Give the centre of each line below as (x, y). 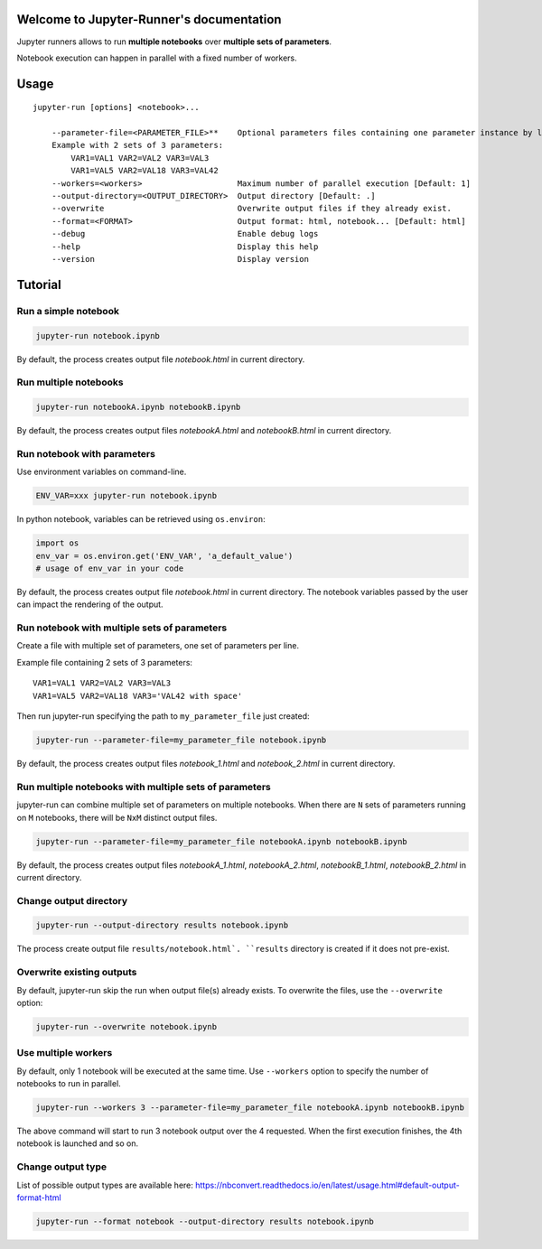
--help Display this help (185, 247)
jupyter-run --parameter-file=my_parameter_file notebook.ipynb (181, 740)
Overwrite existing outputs (77, 973)
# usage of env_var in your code (110, 568)
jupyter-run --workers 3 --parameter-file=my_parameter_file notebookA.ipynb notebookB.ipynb (250, 1108)
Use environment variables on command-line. (102, 472)
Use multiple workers (65, 1053)
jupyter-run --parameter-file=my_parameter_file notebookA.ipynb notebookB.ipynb (222, 841)
